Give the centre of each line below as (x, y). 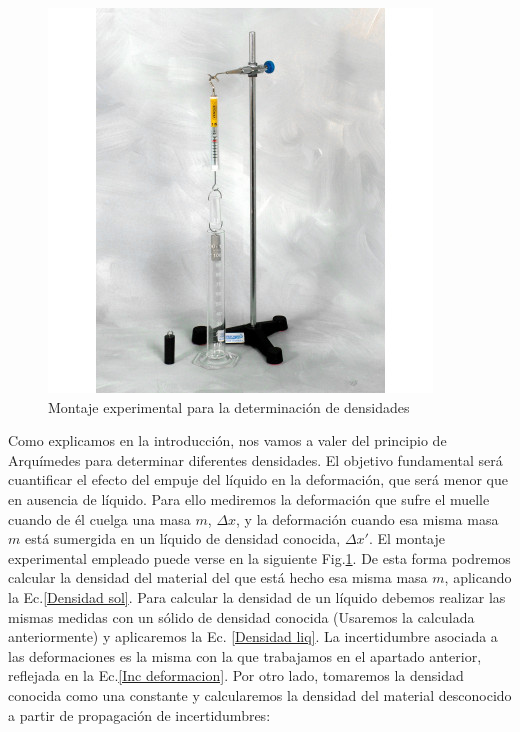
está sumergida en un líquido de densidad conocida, (182, 538)
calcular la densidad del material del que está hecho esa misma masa (218, 577)
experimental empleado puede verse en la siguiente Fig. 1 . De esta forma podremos (259, 557)
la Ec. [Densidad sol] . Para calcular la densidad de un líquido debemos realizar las (257, 596)
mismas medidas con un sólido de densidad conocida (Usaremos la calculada (241, 616)
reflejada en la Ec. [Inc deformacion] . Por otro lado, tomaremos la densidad (236, 675)
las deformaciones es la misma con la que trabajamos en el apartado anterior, (245, 655)
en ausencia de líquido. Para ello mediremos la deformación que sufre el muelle (249, 498)
